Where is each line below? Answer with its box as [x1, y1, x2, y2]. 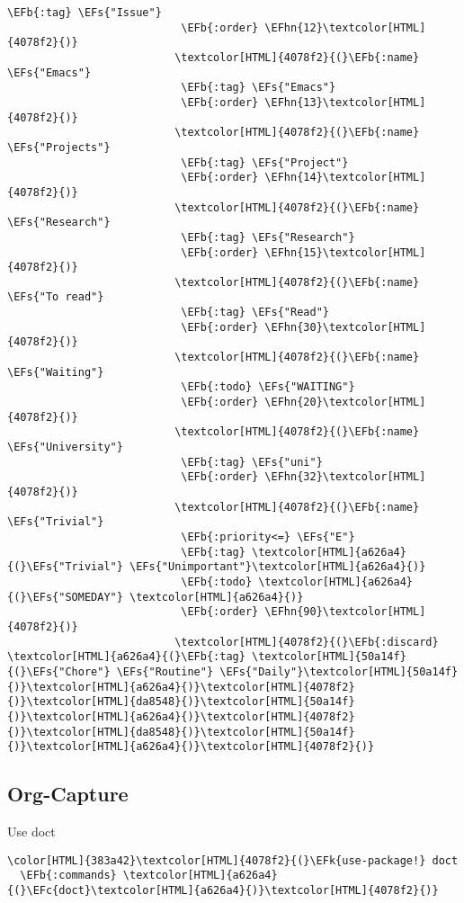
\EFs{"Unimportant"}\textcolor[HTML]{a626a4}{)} [129, 560, 426, 574]
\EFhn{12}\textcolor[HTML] [264, 21, 426, 34]
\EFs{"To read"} [7, 291, 104, 304]
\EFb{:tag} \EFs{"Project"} [181, 156, 349, 169]
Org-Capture [7, 780, 129, 808]
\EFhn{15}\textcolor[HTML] [264, 246, 426, 259]
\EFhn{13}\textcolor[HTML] [264, 95, 426, 109]
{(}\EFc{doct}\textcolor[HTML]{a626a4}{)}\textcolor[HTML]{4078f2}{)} [7, 883, 439, 897]
